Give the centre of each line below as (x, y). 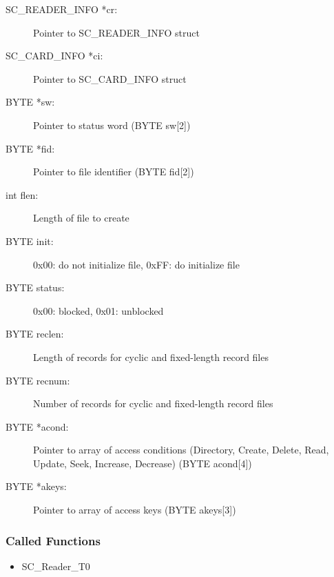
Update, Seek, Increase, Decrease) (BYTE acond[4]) (143, 463)
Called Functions (53, 540)
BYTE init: (30, 241)
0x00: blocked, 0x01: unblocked (98, 310)
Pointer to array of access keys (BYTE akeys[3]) (135, 510)
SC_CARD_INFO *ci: (54, 56)
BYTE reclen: (35, 334)
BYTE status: (35, 287)
